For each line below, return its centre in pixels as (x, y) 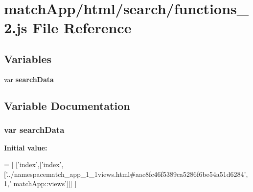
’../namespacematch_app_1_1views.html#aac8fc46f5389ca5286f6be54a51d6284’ (126, 174)
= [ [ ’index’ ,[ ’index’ (33, 164)
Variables (28, 58)
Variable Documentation (67, 105)
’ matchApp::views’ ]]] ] (43, 183)
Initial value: (26, 148)
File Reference (82, 28)
